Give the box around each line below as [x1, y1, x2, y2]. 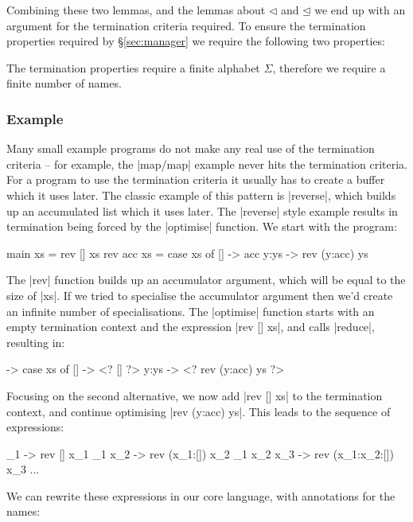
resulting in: [6, 333, 65, 350]
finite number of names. [6, 75, 122, 92]
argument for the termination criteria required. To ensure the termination [6, 17, 366, 33]
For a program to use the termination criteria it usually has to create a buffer [6, 171, 385, 188]
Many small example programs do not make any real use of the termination [6, 140, 375, 157]
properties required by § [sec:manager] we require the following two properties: [6, 33, 385, 49]
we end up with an [314, 2, 406, 18]
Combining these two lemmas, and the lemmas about [6, 2, 266, 18]
